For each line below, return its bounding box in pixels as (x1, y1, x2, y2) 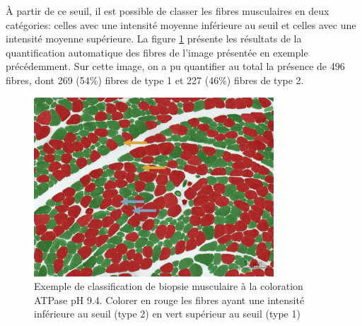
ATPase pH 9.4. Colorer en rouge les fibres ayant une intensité (34, 292, 305, 307)
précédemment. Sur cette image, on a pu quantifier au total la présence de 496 (6, 59, 345, 74)
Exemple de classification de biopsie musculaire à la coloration (34, 279, 303, 293)
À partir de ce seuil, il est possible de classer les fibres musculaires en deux (6, 4, 329, 18)
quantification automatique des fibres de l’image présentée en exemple (6, 45, 308, 59)
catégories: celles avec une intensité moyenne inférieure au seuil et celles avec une (6, 17, 356, 32)
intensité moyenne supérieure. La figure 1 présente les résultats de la (6, 31, 302, 46)
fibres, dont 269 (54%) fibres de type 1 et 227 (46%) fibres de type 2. (6, 72, 304, 87)
